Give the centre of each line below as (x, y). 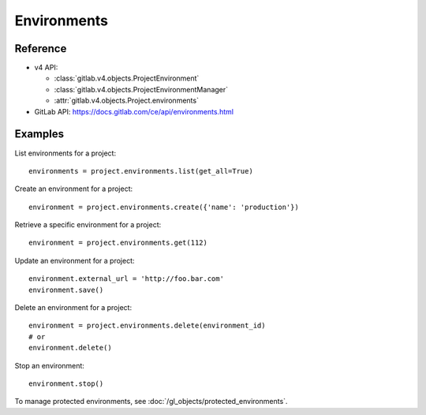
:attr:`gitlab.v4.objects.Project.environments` (126, 101)
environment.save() (66, 290)
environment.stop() (66, 384)
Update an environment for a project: (75, 260)
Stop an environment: (49, 365)
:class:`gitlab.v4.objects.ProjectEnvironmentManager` (141, 89)
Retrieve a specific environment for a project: (88, 225)
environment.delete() (70, 348)
